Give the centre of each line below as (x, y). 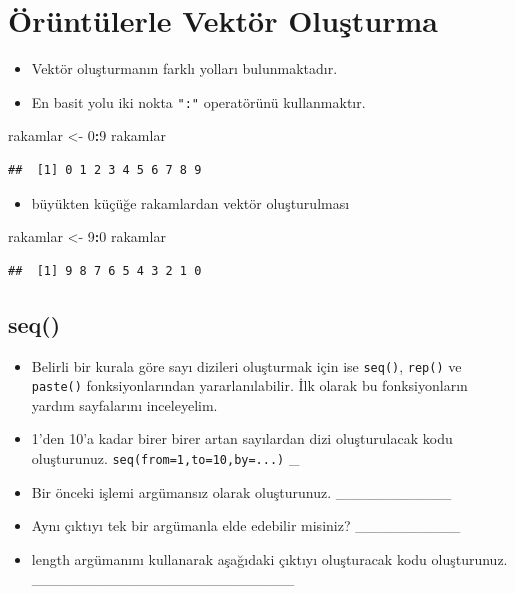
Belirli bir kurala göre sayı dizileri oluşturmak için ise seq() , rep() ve (246, 365)
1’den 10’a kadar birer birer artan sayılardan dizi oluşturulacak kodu (242, 438)
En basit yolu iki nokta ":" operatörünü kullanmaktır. (198, 101)
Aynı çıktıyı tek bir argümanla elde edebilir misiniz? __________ (246, 525)
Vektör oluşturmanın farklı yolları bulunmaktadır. (184, 68)
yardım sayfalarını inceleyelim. (124, 404)
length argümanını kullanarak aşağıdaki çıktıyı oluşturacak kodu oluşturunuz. (269, 558)
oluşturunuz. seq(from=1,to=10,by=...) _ (165, 458)
